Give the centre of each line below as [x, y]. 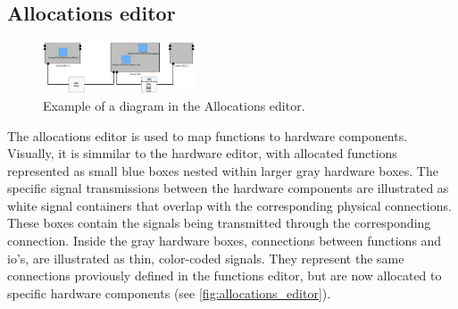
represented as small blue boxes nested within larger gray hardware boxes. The [223, 170]
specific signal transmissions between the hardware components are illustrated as [228, 188]
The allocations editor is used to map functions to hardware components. [208, 135]
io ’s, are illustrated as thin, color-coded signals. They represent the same [206, 258]
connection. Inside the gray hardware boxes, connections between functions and [225, 241]
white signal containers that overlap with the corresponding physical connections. [229, 205]
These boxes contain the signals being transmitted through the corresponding [219, 223]
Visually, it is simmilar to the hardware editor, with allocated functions [202, 153]
